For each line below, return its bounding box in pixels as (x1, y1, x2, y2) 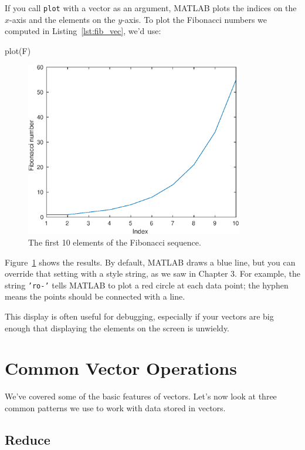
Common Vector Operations (5, 356, 237, 380)
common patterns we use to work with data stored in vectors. (5, 401, 226, 414)
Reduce (5, 430, 50, 448)
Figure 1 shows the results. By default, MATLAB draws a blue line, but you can (5, 256, 296, 268)
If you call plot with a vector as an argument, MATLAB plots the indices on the (5, 2, 297, 14)
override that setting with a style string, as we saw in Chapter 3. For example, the (5, 267, 300, 280)
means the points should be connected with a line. (5, 290, 185, 303)
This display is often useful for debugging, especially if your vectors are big (5, 310, 274, 323)
